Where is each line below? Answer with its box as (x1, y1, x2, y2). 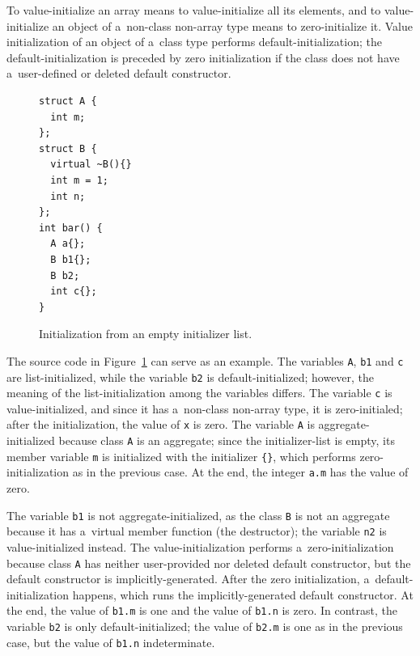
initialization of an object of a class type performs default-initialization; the (6, 33, 382, 50)
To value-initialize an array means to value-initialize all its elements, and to (6, 2, 381, 18)
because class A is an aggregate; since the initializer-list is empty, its (58, 432, 395, 449)
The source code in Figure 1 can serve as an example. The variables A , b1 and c (6, 352, 404, 369)
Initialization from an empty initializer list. (39, 325, 252, 342)
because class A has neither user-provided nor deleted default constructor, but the (6, 554, 411, 571)
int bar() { (39, 222, 103, 234)
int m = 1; (50, 174, 108, 186)
